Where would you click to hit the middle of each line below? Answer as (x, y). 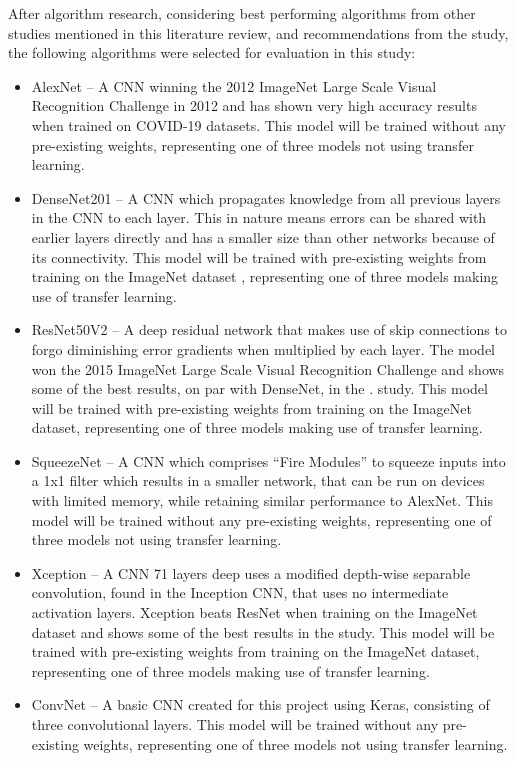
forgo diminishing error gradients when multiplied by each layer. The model (263, 348)
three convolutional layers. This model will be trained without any (235, 724)
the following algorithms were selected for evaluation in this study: (212, 52)
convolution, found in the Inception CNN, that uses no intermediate (240, 592)
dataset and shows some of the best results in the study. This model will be (263, 631)
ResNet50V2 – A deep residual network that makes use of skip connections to (269, 329)
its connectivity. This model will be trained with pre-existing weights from (259, 256)
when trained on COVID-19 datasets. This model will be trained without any (268, 124)
